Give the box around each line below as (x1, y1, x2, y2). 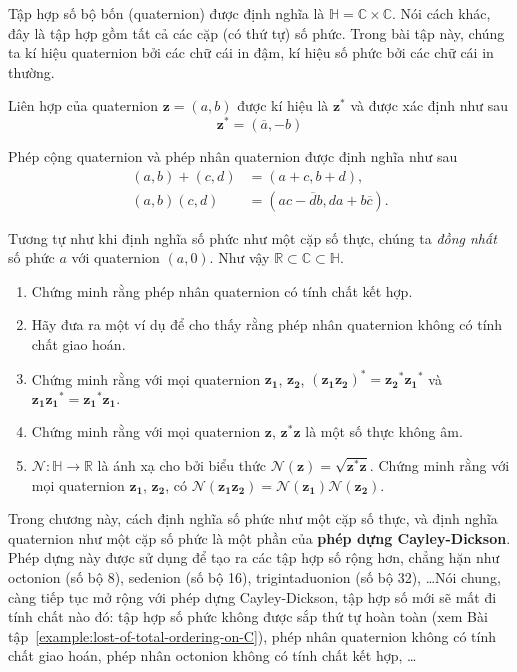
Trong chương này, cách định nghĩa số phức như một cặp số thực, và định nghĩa (8, 508, 498, 529)
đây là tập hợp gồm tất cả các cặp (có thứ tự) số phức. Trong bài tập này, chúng (8, 22, 505, 43)
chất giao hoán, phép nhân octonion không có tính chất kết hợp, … (8, 645, 417, 666)
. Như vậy (209, 247, 270, 268)
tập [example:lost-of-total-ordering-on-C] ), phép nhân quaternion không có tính (8, 625, 496, 646)
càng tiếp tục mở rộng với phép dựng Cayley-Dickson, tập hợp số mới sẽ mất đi (8, 586, 497, 607)
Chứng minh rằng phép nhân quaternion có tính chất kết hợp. (31, 280, 413, 301)
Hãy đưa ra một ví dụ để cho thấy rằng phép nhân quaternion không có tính (31, 314, 503, 335)
